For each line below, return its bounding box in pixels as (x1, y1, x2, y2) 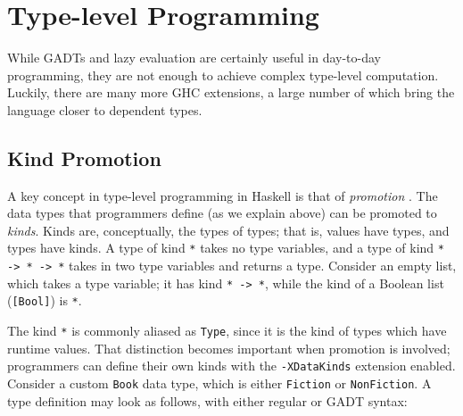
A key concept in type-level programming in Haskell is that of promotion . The (7, 186, 438, 204)
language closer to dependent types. (7, 100, 203, 119)
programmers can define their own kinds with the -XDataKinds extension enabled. (7, 356, 456, 375)
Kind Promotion (7, 144, 161, 171)
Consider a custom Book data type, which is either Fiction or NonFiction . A (7, 374, 432, 393)
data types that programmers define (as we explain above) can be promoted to (7, 204, 437, 222)
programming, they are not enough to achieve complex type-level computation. (7, 65, 439, 84)
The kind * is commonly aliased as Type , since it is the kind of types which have (7, 321, 447, 340)
